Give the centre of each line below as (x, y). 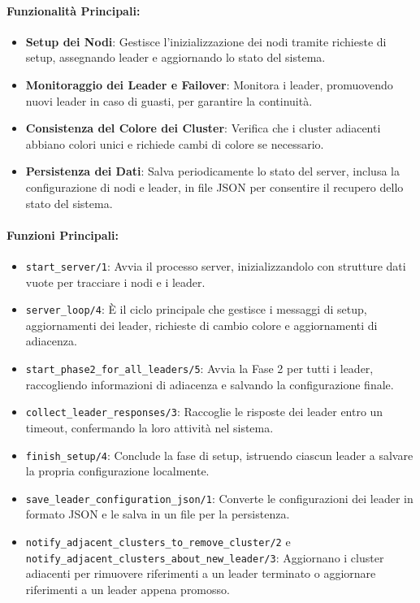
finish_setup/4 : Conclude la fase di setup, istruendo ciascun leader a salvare (219, 455)
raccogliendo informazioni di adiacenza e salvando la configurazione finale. (210, 384)
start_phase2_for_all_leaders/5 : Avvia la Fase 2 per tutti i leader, (199, 369)
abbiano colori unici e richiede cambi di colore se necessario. (175, 143)
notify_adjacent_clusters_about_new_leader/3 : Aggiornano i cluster (205, 557)
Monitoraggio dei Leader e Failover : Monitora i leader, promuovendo (209, 84)
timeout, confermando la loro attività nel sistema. (149, 427)
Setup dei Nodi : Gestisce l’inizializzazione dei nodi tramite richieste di (206, 41)
